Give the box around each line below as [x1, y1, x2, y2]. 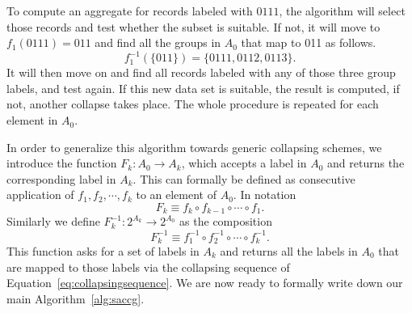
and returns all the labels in [220, 243, 358, 260]
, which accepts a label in [181, 154, 307, 171]
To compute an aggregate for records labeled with [6, 2, 253, 19]
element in [6, 112, 58, 129]
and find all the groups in [95, 34, 221, 51]
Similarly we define [6, 213, 100, 230]
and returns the [327, 154, 405, 171]
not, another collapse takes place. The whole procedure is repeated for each [6, 95, 379, 112]
